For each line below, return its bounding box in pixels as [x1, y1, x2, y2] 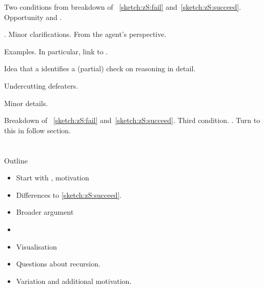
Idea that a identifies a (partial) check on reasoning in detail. [4, 63, 196, 74]
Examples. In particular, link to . [4, 46, 108, 56]
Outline [4, 155, 28, 166]
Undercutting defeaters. [4, 80, 78, 91]
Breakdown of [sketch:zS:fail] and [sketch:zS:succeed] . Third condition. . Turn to [4, 115, 260, 126]
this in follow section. [4, 125, 71, 135]
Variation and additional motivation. [16, 275, 132, 286]
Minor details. [4, 97, 48, 108]
